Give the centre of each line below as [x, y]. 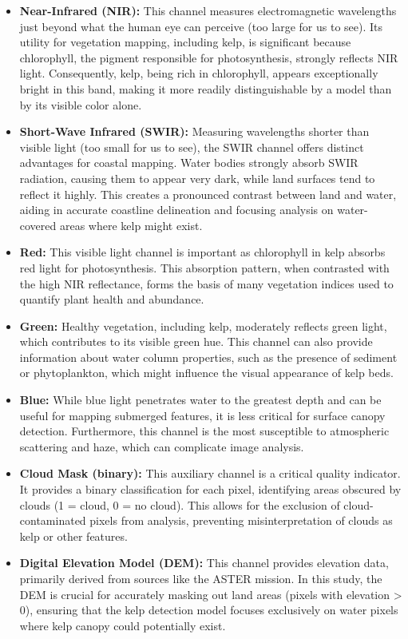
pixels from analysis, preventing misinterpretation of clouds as [241, 520]
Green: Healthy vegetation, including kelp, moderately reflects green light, [203, 325]
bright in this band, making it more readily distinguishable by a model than [206, 88]
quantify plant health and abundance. [112, 299]
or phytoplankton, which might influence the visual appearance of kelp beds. [206, 373]
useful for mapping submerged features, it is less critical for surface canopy [202, 415]
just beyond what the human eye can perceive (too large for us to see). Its [201, 26]
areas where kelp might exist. [131, 225]
